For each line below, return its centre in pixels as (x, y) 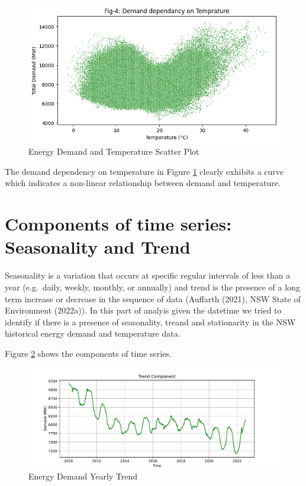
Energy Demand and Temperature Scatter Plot (114, 151)
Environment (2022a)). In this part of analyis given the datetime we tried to (143, 310)
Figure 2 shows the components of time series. (88, 353)
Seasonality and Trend (98, 247)
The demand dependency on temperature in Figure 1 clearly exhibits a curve (144, 171)
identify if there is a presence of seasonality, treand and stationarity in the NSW (150, 322)
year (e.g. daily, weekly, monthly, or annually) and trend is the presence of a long (152, 287)
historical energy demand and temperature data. (93, 333)
